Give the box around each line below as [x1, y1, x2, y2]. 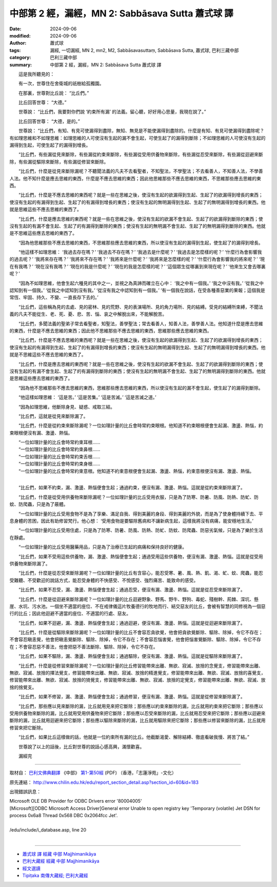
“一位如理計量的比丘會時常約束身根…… [18, 460, 101, 467]
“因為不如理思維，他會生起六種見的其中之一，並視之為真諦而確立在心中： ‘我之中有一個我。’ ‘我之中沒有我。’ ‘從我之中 [18, 280, 264, 286]
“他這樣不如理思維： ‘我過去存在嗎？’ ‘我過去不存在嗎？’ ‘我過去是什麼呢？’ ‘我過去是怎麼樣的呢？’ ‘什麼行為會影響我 [18, 249, 262, 255]
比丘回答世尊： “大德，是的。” [18, 118, 81, 124]
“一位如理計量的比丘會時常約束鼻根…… [18, 446, 101, 452]
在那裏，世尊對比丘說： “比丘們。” [18, 90, 89, 96]
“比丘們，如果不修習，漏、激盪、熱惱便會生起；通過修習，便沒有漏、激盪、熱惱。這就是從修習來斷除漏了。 [18, 694, 246, 700]
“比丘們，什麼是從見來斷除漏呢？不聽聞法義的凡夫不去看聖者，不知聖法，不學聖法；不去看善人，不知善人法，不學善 [18, 168, 264, 174]
